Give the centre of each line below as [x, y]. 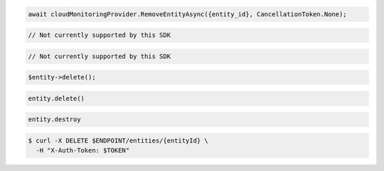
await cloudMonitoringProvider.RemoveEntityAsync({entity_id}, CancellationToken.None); [188, 14]
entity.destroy [54, 120]
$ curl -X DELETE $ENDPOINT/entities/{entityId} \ [118, 141]
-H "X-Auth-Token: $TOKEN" [83, 150]
